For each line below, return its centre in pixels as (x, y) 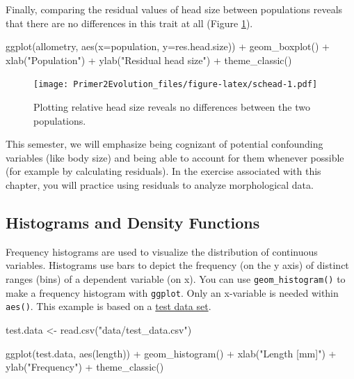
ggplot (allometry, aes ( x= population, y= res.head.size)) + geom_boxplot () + (168, 46)
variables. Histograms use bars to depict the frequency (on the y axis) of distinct (177, 265)
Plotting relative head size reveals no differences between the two (172, 107)
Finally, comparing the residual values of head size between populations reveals (174, 9)
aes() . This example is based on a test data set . (108, 306)
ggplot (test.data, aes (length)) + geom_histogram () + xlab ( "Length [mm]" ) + (171, 353)
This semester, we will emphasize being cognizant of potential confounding (164, 144)
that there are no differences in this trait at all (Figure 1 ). (129, 23)
